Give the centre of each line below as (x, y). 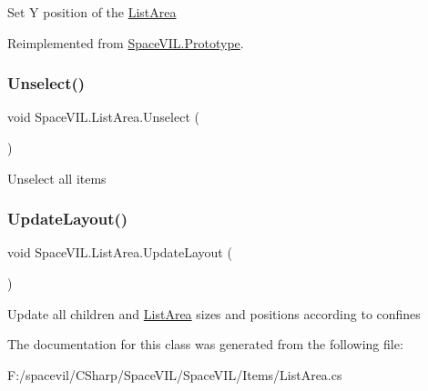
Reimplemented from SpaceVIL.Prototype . (126, 42)
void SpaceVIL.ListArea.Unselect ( (103, 117)
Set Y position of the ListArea (92, 12)
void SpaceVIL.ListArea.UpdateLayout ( (120, 252)
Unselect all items (57, 178)
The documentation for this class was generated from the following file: (205, 344)
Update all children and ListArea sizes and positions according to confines (214, 313)
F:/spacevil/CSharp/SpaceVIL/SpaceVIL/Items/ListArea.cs (175, 374)
